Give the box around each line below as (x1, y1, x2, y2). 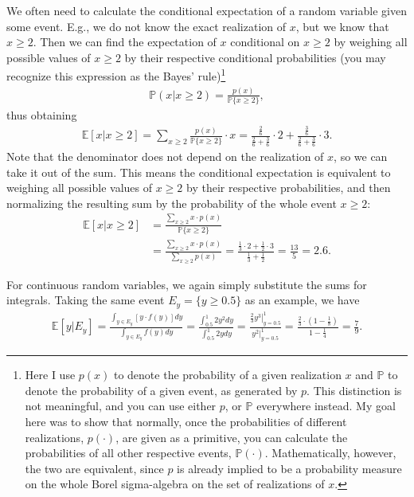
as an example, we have (244, 292, 360, 308)
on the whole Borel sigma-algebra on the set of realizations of (25, 475, 325, 492)
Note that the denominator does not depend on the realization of (6, 148, 324, 164)
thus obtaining (6, 107, 77, 123)
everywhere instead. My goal (256, 397, 396, 414)
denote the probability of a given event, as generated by (25, 382, 298, 398)
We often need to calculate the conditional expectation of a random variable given (6, 2, 407, 18)
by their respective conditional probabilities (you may (124, 49, 386, 65)
